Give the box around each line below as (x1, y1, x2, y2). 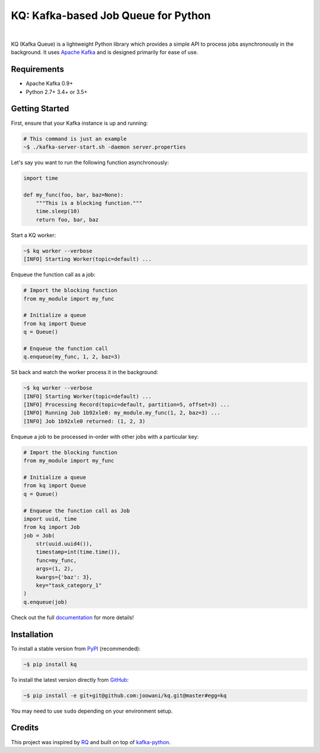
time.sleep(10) (36, 208, 80, 215)
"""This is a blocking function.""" (36, 200, 142, 207)
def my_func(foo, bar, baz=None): (23, 191, 124, 198)
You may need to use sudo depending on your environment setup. (11, 707, 173, 714)
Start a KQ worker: (11, 232, 56, 239)
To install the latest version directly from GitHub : (11, 676, 129, 683)
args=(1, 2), (36, 565, 74, 572)
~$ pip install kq (23, 661, 77, 667)
